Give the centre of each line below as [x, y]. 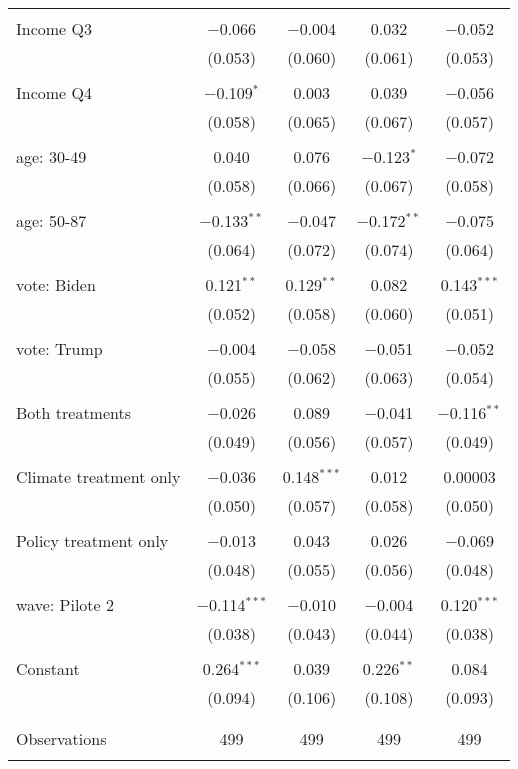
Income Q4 [54, 92]
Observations [61, 738]
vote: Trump [59, 348]
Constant [48, 668]
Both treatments [74, 412]
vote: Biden [56, 284]
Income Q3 [54, 28]
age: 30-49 [51, 156]
